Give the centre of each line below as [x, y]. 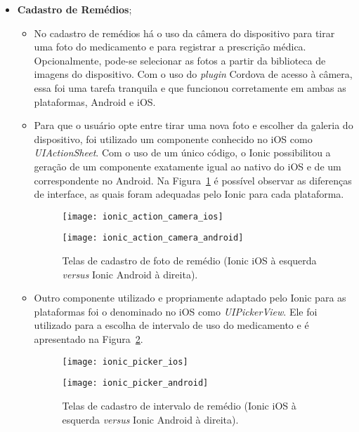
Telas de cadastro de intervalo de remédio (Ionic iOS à [179, 405]
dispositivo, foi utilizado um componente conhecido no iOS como [173, 139]
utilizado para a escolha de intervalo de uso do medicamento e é [171, 325]
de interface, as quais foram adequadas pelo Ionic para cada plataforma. [189, 194]
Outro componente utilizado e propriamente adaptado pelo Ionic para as [190, 298]
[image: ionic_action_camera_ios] [143, 216]
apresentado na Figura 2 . [89, 339]
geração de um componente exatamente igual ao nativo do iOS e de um [188, 166]
